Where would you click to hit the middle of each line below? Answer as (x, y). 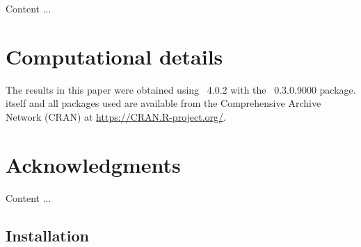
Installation (47, 235)
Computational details (114, 56)
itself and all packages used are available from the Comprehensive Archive (163, 103)
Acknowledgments (93, 164)
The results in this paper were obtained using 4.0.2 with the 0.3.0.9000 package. (181, 89)
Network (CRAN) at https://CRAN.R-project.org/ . (116, 116)
